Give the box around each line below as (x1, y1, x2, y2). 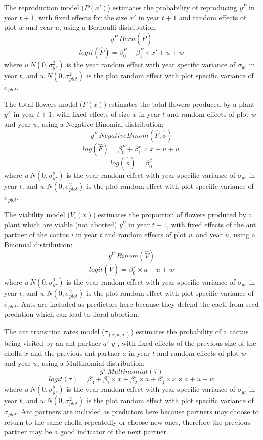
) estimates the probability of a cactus (130, 326, 249, 336)
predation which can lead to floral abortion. (4, 309, 139, 319)
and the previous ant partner (30, 347, 120, 358)
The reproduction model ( (4, 2, 84, 12)
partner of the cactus (4, 229, 69, 239)
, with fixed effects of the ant (166, 219, 256, 230)
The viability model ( (4, 209, 70, 220)
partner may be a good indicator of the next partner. (4, 426, 168, 437)
